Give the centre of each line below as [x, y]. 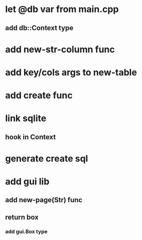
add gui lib [27, 182]
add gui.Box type [26, 231]
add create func [39, 95]
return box [22, 217]
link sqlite [26, 118]
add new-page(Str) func [44, 200]
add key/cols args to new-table [71, 72]
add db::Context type [39, 28]
